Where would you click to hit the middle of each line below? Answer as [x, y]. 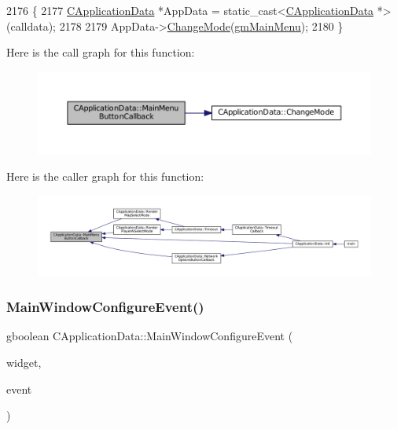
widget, [24, 363]
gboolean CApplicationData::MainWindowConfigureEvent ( [150, 336]
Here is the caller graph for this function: [105, 176]
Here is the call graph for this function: [101, 52]
